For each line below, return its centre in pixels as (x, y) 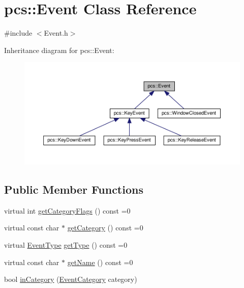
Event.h (56, 33)
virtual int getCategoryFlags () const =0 (67, 210)
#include (18, 33)
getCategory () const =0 (105, 228)
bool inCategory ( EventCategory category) (71, 279)
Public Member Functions (74, 189)
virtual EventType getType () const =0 (66, 244)
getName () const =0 (100, 262)
